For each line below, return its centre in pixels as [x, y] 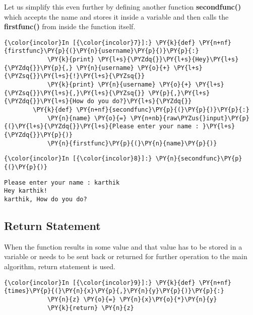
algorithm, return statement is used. [60, 266]
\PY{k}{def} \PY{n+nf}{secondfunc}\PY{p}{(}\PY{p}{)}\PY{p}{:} [141, 110]
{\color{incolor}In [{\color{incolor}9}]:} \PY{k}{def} [100, 283]
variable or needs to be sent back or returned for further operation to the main [126, 256]
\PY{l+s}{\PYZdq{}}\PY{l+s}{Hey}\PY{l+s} [168, 60]
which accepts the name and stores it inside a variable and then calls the [116, 16]
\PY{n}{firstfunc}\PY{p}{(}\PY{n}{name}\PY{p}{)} [132, 143]
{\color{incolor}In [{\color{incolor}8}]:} [78, 159]
